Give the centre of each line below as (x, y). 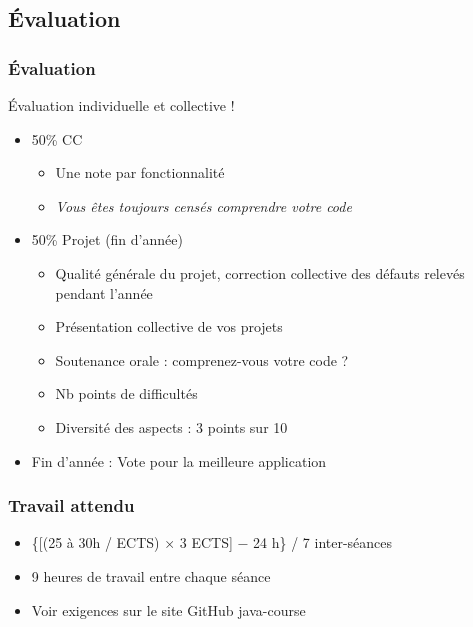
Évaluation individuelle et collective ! (121, 105)
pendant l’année (104, 292)
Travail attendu (71, 505)
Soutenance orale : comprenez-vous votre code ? (202, 359)
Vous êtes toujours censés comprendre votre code (203, 205)
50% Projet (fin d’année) (107, 239)
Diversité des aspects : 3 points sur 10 (171, 426)
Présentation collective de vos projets (169, 326)
